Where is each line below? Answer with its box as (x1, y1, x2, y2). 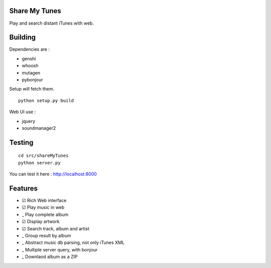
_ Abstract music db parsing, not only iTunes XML (22, 239, 125, 246)
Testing (9, 138, 34, 147)
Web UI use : (9, 109, 36, 115)
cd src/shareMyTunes (18, 153, 69, 158)
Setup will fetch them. (9, 86, 55, 92)
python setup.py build (18, 98, 74, 103)
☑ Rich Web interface (22, 198, 67, 204)
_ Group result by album (22, 232, 71, 238)
